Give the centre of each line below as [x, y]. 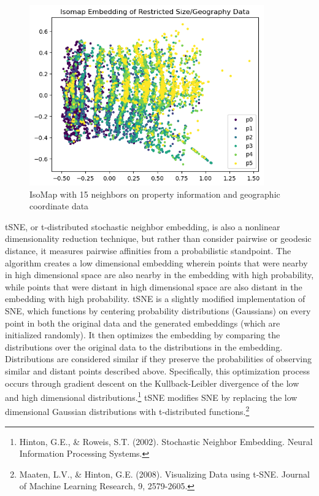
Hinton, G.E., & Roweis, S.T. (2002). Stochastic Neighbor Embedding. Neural [166, 441]
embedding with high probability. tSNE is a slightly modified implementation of [155, 299]
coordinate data [59, 206]
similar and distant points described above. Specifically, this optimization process [157, 370]
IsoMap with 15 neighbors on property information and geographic [155, 194]
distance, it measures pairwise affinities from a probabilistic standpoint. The [148, 250]
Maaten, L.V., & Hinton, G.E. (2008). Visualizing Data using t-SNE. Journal [164, 474]
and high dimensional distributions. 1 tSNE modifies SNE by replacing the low [151, 396]
